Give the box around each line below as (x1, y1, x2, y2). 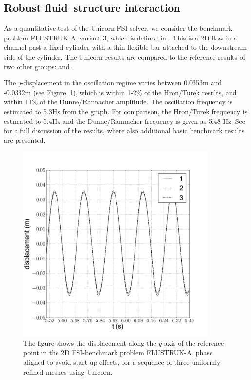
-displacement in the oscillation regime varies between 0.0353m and (21, 78, 222, 88)
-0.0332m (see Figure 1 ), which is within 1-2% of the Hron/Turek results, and (4, 87, 237, 97)
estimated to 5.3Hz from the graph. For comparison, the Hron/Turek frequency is (4, 106, 248, 116)
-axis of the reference (162, 338, 224, 348)
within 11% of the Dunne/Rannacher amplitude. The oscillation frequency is (4, 97, 232, 107)
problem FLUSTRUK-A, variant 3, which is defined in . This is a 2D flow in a (4, 32, 237, 42)
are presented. (4, 135, 46, 145)
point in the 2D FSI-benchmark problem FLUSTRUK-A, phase (23, 347, 213, 358)
